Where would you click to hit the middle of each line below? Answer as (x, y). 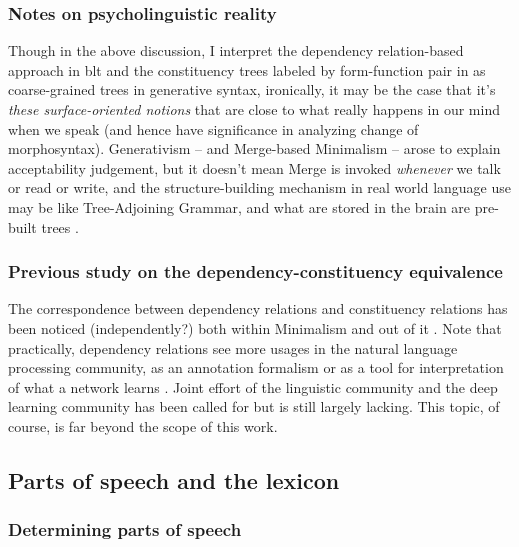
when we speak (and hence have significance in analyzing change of (213, 128)
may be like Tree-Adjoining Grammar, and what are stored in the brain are (239, 206)
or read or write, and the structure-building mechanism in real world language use (260, 187)
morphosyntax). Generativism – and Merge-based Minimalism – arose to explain (254, 148)
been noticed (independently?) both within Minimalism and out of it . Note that (255, 327)
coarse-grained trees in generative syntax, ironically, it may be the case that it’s (252, 89)
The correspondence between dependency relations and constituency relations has (258, 308)
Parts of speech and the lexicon (174, 479)
